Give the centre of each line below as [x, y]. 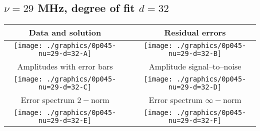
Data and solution [65, 32]
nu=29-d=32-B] [195, 54]
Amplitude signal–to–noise [195, 66]
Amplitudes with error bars [65, 66]
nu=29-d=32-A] [65, 54]
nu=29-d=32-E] [65, 121]
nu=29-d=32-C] [65, 87]
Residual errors [195, 32]
